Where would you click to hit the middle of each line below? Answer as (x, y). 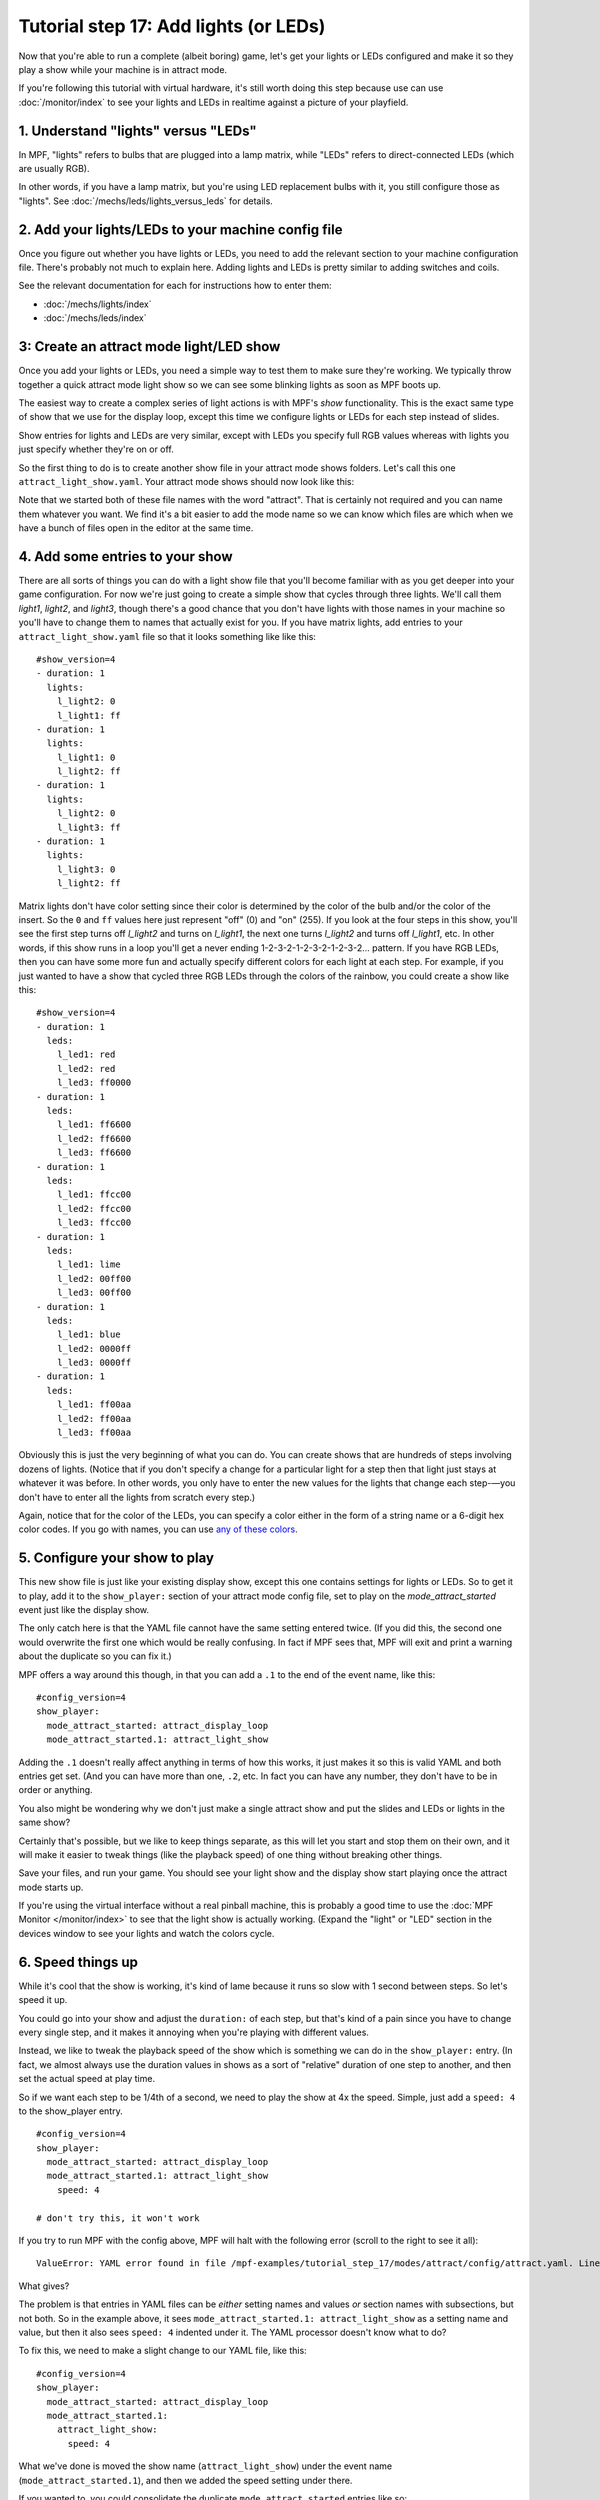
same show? (44, 1822)
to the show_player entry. (71, 2111)
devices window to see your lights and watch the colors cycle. (146, 1933)
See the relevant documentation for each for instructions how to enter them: (175, 286)
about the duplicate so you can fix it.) (95, 1656)
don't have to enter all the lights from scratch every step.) (137, 1497)
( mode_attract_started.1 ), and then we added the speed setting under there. (185, 2480)
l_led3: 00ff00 (94, 1293)
